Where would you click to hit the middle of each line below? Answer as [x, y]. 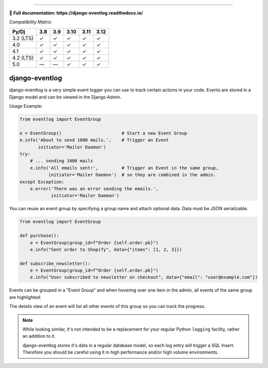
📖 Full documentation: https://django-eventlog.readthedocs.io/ [76, 13]
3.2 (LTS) [23, 38]
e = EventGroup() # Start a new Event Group [103, 133]
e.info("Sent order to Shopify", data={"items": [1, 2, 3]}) [106, 249]
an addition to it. [39, 336]
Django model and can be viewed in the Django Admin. [65, 97]
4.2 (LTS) [23, 58]
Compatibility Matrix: [31, 22]
